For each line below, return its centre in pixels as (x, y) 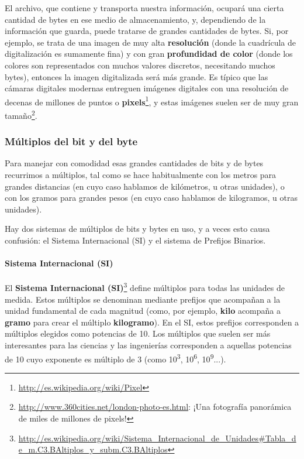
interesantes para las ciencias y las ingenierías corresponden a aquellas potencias (148, 345)
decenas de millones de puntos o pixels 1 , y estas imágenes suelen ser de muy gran (152, 101)
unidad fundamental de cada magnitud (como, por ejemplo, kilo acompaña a (143, 311)
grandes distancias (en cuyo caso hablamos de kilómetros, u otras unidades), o (145, 186)
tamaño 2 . (21, 114)
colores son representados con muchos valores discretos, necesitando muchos (140, 65)
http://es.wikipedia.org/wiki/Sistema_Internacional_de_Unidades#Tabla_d (157, 438)
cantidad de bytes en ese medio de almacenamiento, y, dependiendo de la (135, 19)
